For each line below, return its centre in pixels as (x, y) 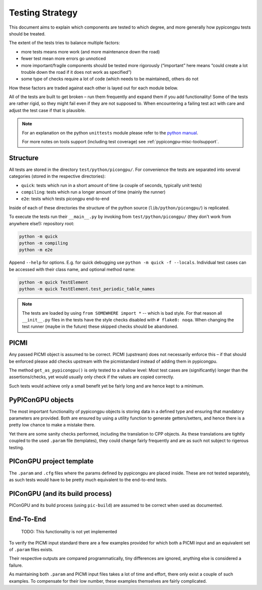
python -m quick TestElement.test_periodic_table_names (87, 289)
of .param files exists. (31, 550)
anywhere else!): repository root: (42, 223)
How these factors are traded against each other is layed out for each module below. (94, 88)
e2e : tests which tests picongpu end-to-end (65, 199)
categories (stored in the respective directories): (57, 176)
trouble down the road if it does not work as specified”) (76, 72)
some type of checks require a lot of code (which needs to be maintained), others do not (110, 79)
